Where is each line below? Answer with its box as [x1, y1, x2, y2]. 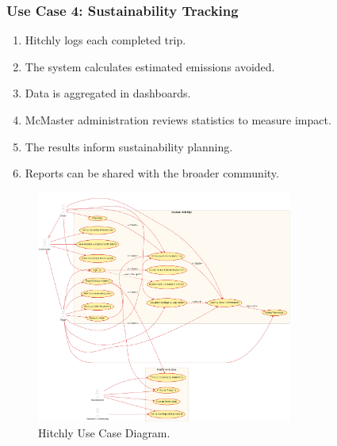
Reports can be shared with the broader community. [25, 165, 279, 181]
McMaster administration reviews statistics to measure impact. [25, 112, 331, 128]
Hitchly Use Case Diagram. [38, 424, 170, 440]
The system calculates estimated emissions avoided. [25, 58, 275, 74]
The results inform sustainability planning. [25, 138, 233, 154]
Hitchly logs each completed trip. [25, 32, 186, 48]
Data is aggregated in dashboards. [25, 85, 191, 101]
